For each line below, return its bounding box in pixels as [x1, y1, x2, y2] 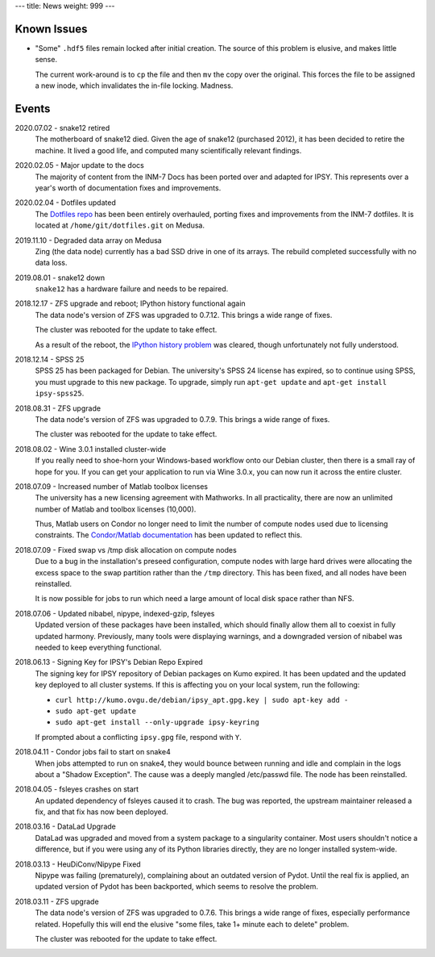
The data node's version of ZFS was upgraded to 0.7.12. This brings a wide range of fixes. [35, 310, 333, 320]
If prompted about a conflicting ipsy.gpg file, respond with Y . [35, 732, 242, 742]
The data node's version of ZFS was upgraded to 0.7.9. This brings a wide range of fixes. [35, 414, 330, 424]
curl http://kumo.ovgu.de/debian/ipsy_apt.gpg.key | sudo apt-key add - [55, 695, 349, 704]
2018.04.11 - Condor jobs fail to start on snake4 [14, 747, 171, 757]
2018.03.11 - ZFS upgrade [14, 896, 100, 906]
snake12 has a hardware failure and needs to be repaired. [35, 284, 229, 294]
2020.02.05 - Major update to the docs [14, 161, 144, 170]
